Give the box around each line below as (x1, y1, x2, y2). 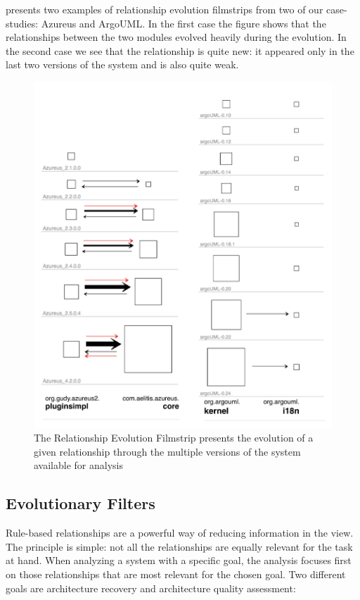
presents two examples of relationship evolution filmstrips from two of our (6, 2, 323, 16)
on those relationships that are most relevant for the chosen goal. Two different (6, 567, 346, 582)
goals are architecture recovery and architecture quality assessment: (6, 580, 296, 595)
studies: (6, 15, 39, 30)
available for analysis (34, 458, 123, 473)
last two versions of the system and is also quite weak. (6, 57, 239, 72)
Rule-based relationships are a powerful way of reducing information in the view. (6, 525, 354, 540)
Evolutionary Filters (6, 492, 155, 514)
